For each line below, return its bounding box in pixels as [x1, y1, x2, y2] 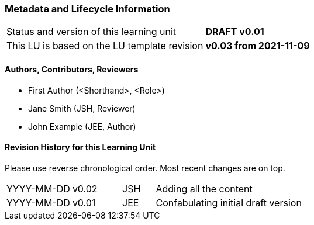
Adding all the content [156, 182, 253, 195]
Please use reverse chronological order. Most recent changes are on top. [5, 162, 285, 173]
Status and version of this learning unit [6, 26, 177, 38]
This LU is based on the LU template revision [6, 40, 203, 52]
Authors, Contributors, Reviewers [5, 64, 139, 74]
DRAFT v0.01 [205, 26, 264, 38]
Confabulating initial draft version [156, 196, 302, 209]
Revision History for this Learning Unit [5, 142, 156, 153]
